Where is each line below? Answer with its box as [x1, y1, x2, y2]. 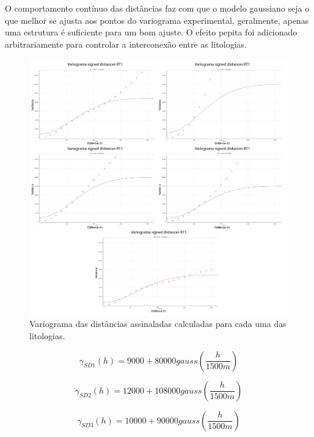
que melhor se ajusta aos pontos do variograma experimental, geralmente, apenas [5, 13, 309, 26]
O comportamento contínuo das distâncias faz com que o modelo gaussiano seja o [5, 2, 310, 14]
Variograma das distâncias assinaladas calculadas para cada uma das [29, 317, 287, 330]
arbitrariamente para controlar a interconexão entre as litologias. [5, 37, 247, 50]
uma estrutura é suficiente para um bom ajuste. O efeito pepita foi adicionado [5, 26, 298, 39]
